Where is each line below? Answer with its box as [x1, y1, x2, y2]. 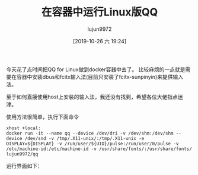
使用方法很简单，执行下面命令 [6, 113, 79, 120]
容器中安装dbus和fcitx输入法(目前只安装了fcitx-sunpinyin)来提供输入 [16, 73, 184, 80]
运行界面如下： [6, 162, 43, 169]
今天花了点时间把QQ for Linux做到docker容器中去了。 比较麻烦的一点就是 [6, 66, 186, 73]
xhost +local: [6, 125, 41, 131]
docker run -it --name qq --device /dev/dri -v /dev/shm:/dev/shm [6, 130, 174, 136]
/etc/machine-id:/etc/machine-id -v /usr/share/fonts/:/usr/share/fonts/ [6, 146, 193, 152]
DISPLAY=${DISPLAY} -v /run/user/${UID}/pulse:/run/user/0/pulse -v [6, 141, 179, 147]
